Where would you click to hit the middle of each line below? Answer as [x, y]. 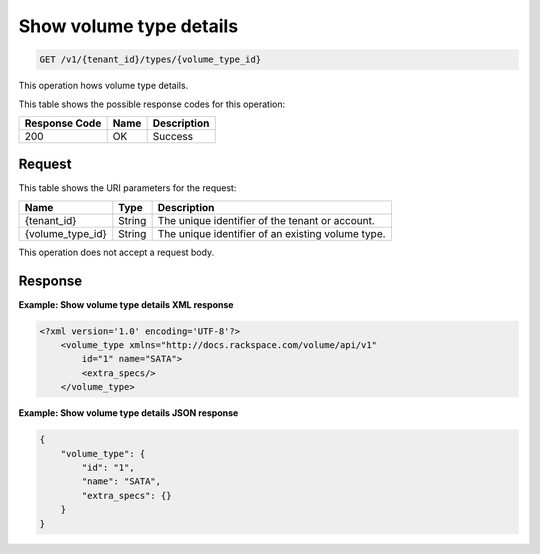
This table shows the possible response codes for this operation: [152, 104]
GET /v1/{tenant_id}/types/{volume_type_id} [150, 59]
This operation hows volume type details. [103, 86]
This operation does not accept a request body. [116, 252]
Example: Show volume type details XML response [126, 304]
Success [173, 136]
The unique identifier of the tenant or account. [266, 220]
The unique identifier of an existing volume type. [271, 233]
